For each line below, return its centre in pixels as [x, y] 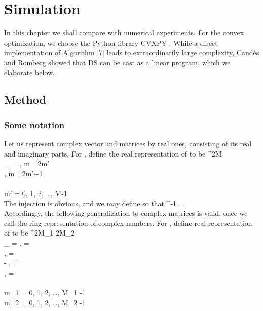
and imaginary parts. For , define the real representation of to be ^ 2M [113, 153]
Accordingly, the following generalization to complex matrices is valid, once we [126, 213]
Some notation [34, 124]
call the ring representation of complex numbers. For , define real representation [128, 223]
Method [25, 100]
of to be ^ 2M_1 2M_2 [40, 233]
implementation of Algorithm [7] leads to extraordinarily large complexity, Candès [132, 52]
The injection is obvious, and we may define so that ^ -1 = [94, 203]
